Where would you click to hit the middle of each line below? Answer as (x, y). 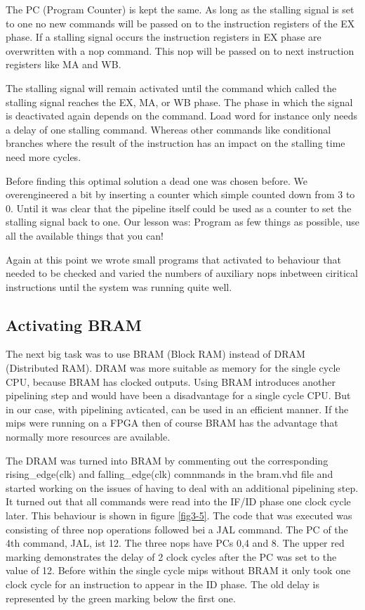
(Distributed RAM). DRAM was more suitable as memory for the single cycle (173, 368)
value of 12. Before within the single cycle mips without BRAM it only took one (178, 570)
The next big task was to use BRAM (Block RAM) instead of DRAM (155, 354)
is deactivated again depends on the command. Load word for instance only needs (182, 116)
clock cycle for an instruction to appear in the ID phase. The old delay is (162, 584)
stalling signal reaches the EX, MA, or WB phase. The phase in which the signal (179, 102)
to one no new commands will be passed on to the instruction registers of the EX (180, 23)
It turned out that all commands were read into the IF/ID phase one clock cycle (178, 501)
